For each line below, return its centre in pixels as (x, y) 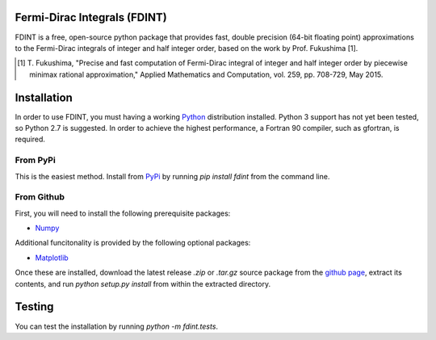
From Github (40, 197)
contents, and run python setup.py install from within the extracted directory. (143, 283)
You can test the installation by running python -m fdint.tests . (116, 326)
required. (30, 139)
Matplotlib (52, 258)
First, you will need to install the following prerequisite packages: (123, 213)
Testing (34, 307)
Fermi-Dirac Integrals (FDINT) (91, 17)
